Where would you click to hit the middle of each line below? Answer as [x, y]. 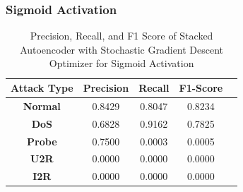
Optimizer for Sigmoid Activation [121, 63]
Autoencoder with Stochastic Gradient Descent [122, 49]
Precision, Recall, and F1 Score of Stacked [121, 36]
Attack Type [42, 88]
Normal [42, 106]
